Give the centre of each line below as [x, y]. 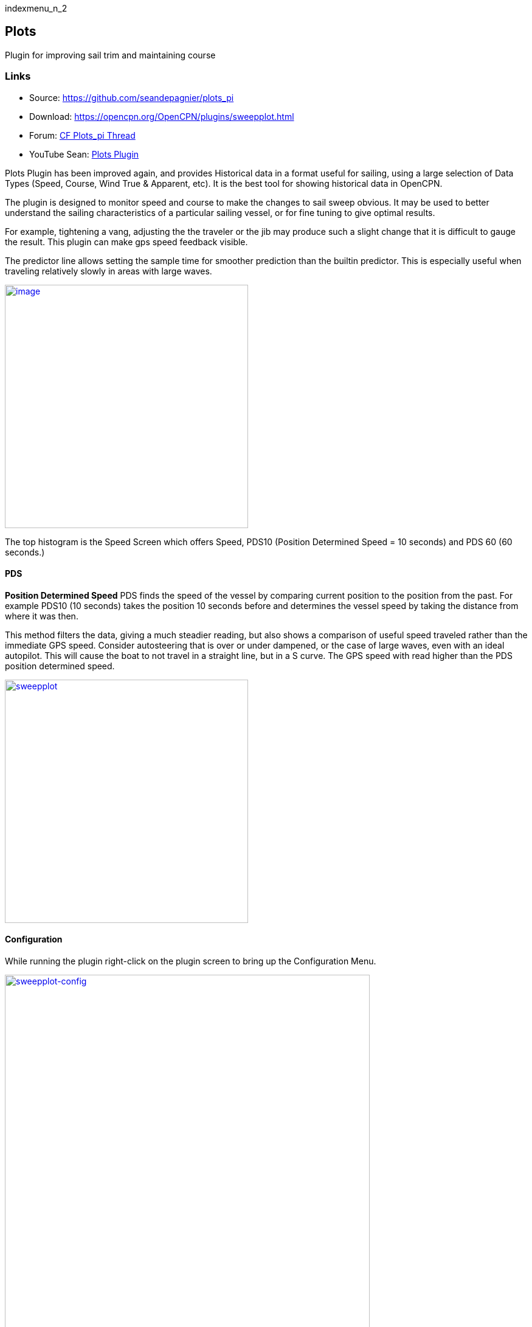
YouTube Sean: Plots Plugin [84, 154]
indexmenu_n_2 [36, 8]
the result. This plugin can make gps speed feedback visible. [126, 242]
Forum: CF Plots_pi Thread [82, 135]
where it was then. [42, 616]
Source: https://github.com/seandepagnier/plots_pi [132, 97]
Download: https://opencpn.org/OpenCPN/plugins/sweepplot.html [162, 116]
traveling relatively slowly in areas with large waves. [109, 271]
